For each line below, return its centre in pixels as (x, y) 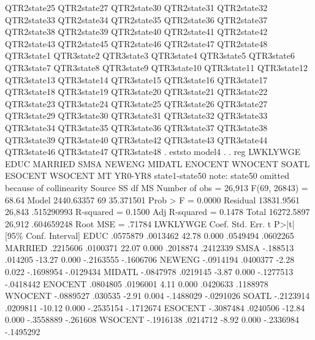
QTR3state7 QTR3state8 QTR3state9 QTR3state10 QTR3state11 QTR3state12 (156, 67)
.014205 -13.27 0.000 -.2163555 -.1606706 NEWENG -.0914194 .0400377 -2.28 (150, 259)
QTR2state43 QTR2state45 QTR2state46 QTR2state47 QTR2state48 (136, 43)
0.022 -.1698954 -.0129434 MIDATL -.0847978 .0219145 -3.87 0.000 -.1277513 (149, 272)
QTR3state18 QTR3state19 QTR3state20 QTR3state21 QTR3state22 (136, 92)
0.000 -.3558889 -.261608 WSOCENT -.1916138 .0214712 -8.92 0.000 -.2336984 (152, 319)
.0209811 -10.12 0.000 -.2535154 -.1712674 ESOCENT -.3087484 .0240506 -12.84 (155, 307)
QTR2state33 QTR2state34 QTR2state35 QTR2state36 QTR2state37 (136, 19)
